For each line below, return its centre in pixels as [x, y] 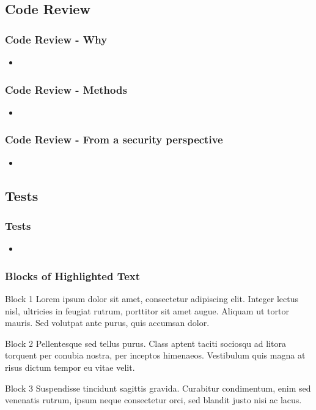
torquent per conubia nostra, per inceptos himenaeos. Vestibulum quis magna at [155, 355]
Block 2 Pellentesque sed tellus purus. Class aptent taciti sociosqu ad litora [145, 343]
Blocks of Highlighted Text [73, 275]
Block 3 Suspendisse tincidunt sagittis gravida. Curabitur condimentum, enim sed [158, 388]
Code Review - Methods [66, 89]
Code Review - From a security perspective [114, 139]
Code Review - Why [56, 39]
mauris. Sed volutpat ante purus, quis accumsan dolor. [107, 323]
